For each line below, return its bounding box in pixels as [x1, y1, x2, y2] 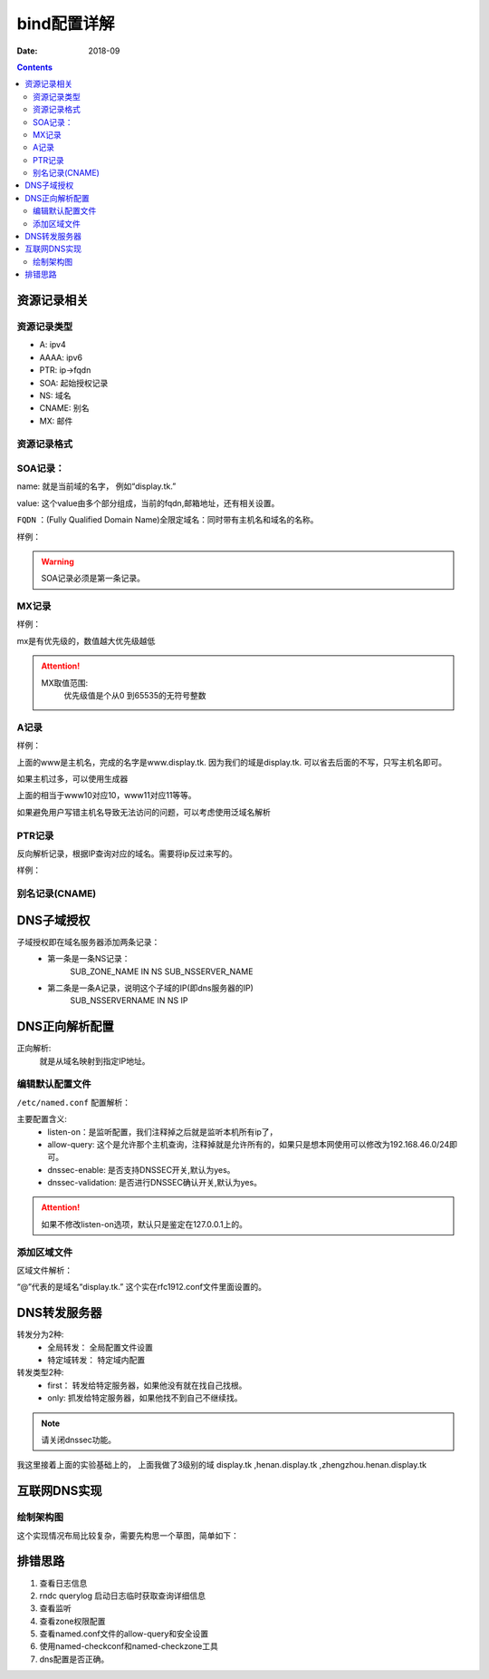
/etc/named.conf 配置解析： [16, 1097, 131, 1108]
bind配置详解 [16, 14, 115, 34]
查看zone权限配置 [39, 1616, 106, 1626]
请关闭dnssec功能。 [41, 1434, 117, 1446]
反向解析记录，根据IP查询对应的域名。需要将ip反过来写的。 [16, 848, 237, 859]
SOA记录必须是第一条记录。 [41, 572, 145, 584]
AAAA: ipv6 [39, 352, 83, 363]
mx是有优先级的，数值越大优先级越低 [16, 635, 156, 646]
